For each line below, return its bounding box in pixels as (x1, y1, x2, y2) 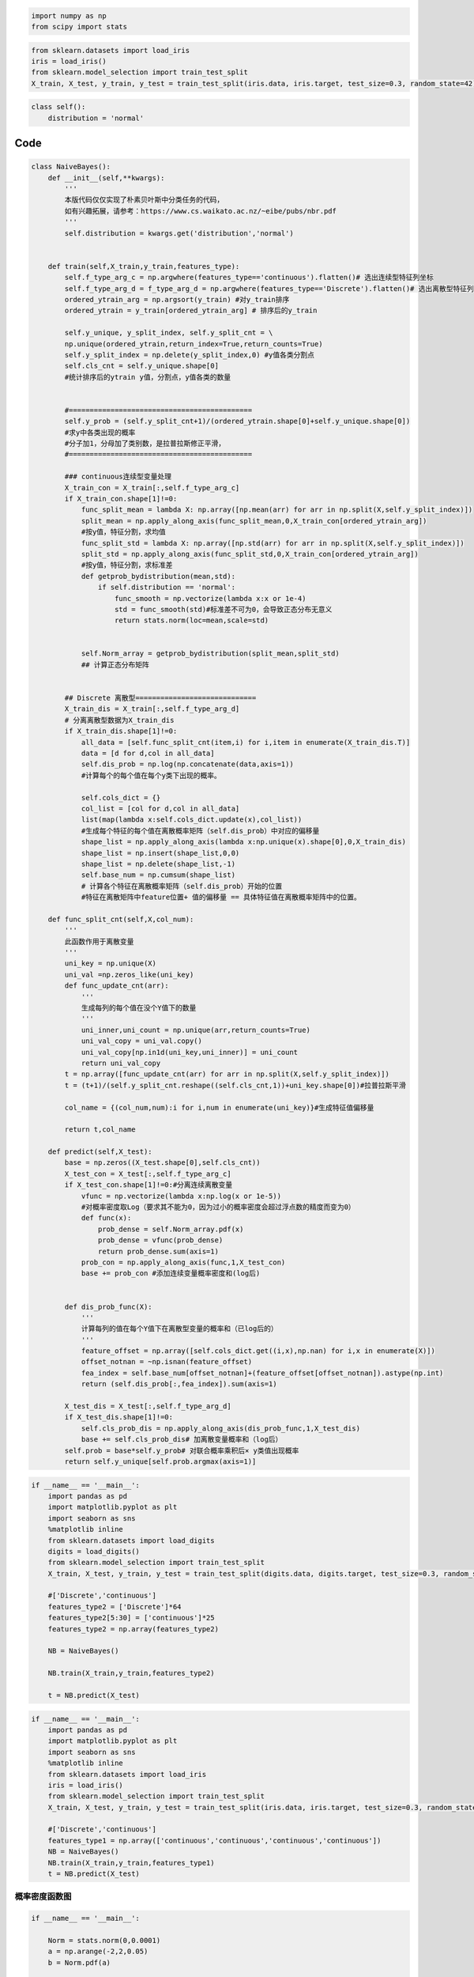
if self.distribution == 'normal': (97, 583, 236, 592)
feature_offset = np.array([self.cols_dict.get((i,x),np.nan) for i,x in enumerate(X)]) (81, 1347, 436, 1355)
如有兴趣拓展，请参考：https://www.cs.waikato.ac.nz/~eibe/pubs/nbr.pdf (64, 206, 337, 215)
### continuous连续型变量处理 (64, 472, 172, 482)
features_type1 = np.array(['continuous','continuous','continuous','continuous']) (47, 1835, 382, 1845)
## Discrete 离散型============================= (64, 694, 257, 703)
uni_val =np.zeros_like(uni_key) (64, 970, 194, 979)
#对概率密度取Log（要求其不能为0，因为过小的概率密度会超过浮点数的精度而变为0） (81, 1203, 355, 1212)
